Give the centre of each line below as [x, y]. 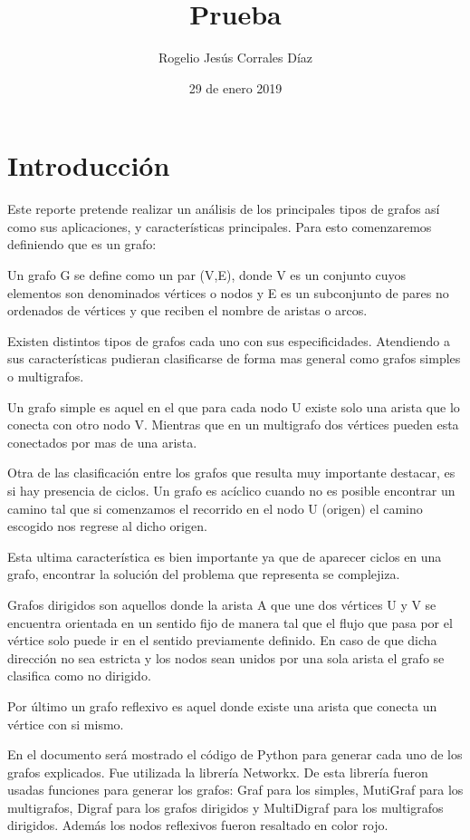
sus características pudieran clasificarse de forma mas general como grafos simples [234, 358]
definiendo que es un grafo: [82, 244]
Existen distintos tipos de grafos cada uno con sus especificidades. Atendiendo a [229, 340]
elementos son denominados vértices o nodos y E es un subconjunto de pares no [228, 292]
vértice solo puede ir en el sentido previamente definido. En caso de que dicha [222, 640]
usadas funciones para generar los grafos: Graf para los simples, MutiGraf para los [235, 790]
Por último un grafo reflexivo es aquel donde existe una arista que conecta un [222, 705]
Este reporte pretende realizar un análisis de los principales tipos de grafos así [224, 209]
